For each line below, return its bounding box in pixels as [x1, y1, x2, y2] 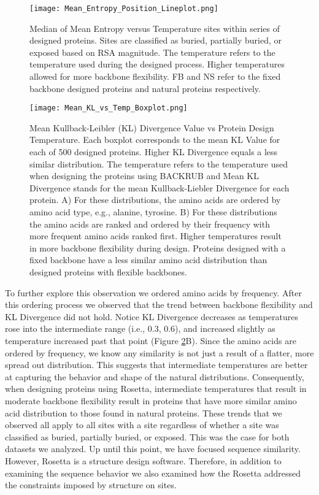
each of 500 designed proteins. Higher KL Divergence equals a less [29, 145, 278, 158]
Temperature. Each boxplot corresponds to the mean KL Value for [29, 133, 280, 146]
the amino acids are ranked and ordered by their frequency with [29, 217, 270, 230]
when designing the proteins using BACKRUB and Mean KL [29, 169, 259, 182]
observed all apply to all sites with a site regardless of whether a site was [5, 418, 279, 431]
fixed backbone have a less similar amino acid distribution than [29, 253, 267, 266]
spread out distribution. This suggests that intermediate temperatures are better [5, 358, 308, 371]
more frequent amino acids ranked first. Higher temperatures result [29, 229, 282, 242]
